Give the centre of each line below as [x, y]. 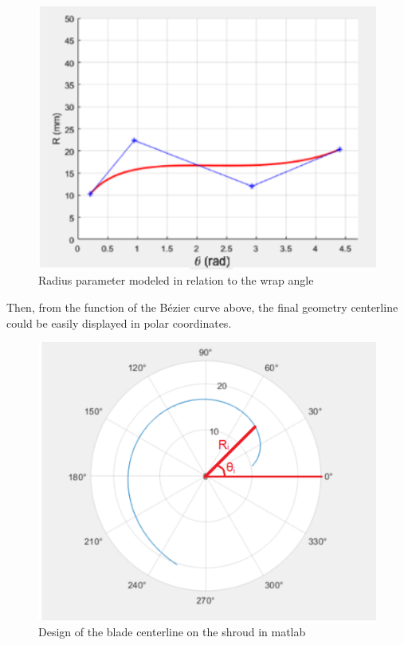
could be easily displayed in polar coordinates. [119, 322]
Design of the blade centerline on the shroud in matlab [172, 631]
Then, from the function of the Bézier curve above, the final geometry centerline [202, 307]
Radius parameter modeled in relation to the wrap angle [176, 280]
